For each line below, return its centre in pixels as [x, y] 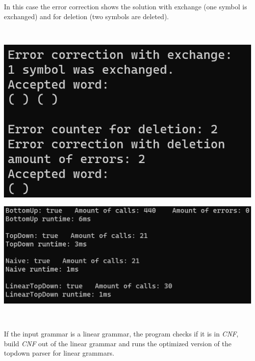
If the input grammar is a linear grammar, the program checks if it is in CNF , [121, 334]
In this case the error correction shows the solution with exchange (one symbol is [126, 6]
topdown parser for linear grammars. [59, 353]
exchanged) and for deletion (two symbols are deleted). [87, 16]
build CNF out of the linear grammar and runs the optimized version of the [118, 343]
